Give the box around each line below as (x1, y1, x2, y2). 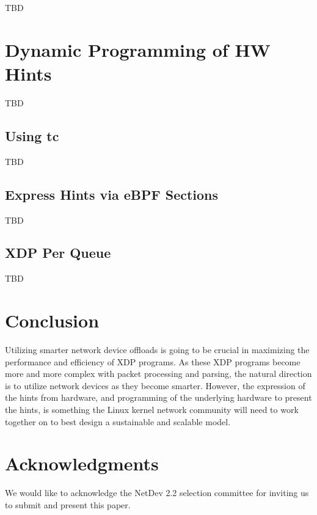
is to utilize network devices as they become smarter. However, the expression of (5, 379, 305, 392)
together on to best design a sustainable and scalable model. (5, 415, 231, 428)
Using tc (5, 126, 59, 145)
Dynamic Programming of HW (5, 37, 271, 62)
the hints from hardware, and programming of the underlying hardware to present (5, 391, 312, 404)
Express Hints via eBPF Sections (5, 184, 219, 203)
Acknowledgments (5, 451, 159, 476)
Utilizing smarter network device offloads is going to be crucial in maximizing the (5, 343, 310, 356)
